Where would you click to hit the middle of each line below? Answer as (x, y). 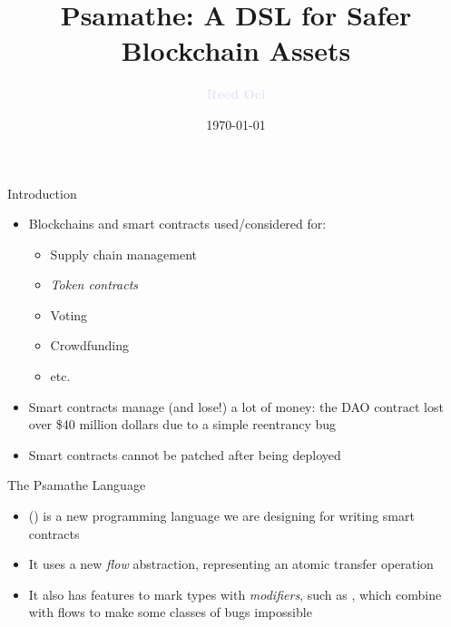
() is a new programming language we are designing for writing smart (221, 516)
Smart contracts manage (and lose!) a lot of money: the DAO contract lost (236, 406)
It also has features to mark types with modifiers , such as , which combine (235, 594)
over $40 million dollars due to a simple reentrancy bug (182, 424)
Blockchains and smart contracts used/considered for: (177, 224)
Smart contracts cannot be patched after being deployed (185, 454)
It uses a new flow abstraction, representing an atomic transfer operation (231, 564)
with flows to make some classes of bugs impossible (170, 612)
